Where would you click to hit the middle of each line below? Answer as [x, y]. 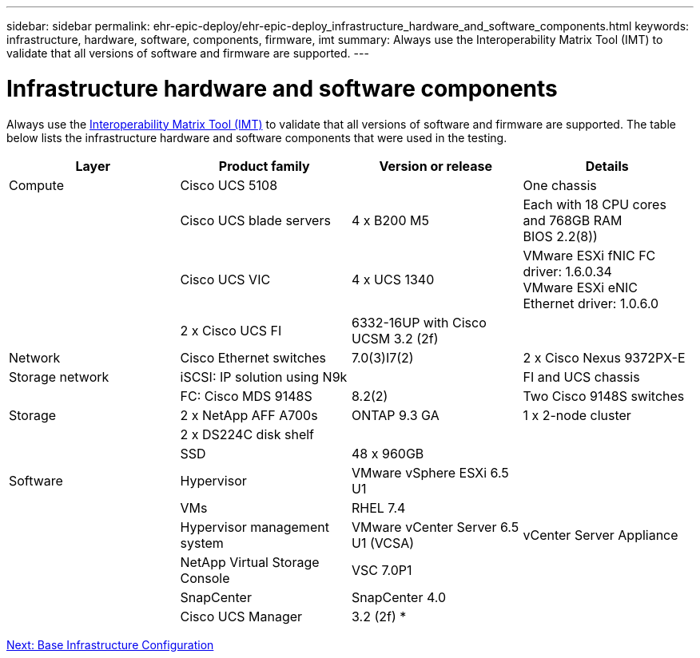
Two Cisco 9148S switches [604, 396]
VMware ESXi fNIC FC [589, 255]
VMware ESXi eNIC [581, 287]
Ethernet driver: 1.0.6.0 [591, 303]
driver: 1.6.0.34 [567, 271]
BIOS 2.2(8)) [560, 236]
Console [205, 578]
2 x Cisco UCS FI [231, 330]
